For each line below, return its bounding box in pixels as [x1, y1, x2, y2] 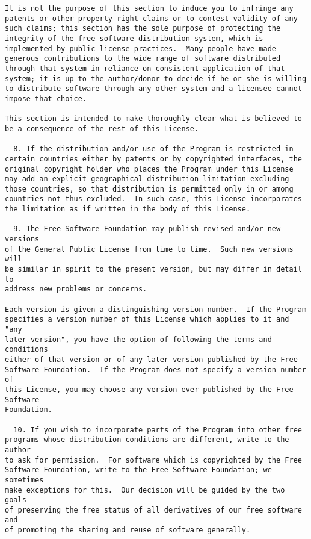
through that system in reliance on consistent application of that [5, 64, 285, 73]
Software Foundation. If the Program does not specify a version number [5, 365, 307, 374]
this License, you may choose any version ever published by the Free [5, 385, 294, 394]
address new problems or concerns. [5, 285, 147, 294]
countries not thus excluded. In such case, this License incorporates [5, 195, 302, 204]
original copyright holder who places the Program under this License [5, 164, 294, 173]
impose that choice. [5, 94, 87, 103]
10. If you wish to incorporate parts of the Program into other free [13, 425, 302, 434]
